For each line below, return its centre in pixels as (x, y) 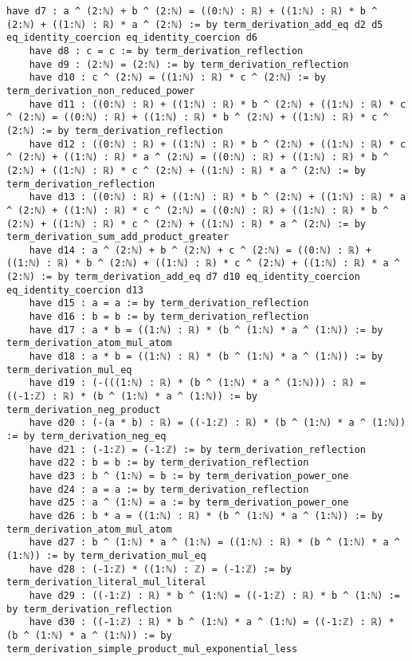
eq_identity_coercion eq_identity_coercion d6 (132, 38)
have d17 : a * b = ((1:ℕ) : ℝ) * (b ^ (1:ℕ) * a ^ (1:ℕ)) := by (206, 330)
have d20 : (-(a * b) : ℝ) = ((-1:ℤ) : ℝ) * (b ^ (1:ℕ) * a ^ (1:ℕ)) (218, 423)
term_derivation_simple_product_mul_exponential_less (152, 649)
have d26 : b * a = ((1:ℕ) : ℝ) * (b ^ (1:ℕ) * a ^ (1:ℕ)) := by (206, 515)
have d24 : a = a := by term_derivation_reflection (169, 489)
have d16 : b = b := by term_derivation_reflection (169, 317)
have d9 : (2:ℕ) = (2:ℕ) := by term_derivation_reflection (189, 64)
